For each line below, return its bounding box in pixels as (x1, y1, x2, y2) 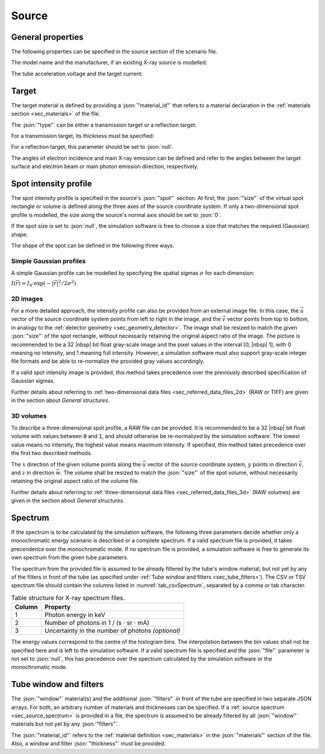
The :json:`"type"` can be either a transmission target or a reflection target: (11, 121, 197, 128)
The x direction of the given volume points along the (11, 460, 141, 468)
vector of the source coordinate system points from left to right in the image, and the (11, 315, 221, 322)
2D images (11, 294, 43, 303)
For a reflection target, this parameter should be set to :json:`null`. (11, 143, 174, 151)
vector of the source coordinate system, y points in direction (147, 460, 297, 468)
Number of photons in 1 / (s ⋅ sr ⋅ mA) (44, 618, 150, 627)
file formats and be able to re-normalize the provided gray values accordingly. (11, 357, 205, 365)
